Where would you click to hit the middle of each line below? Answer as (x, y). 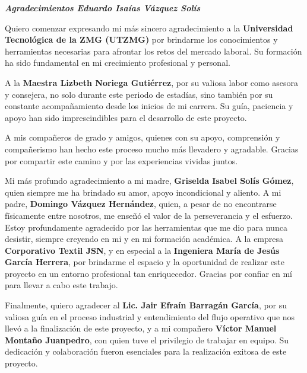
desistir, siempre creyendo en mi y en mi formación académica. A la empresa (144, 239)
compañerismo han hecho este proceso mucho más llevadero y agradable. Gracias (152, 149)
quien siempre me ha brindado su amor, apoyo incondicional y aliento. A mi (143, 192)
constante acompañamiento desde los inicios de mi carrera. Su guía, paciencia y (149, 106)
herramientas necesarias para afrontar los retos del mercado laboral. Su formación (153, 51)
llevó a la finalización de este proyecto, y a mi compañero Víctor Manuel (141, 328)
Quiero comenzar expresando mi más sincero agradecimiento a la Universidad (149, 28)
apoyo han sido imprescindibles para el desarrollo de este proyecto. (126, 117)
